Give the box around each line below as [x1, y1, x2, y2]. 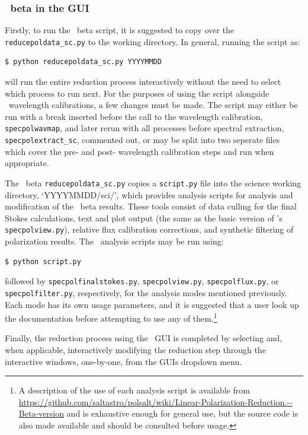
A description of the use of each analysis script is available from [18, 384, 251, 396]
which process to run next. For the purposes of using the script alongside [5, 87, 269, 99]
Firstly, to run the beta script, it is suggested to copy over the [5, 24, 234, 36]
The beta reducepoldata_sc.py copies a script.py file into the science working [5, 176, 301, 189]
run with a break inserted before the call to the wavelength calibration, [5, 110, 263, 122]
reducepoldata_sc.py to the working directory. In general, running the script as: [5, 35, 300, 47]
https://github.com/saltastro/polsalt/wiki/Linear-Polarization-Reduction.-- [18, 395, 293, 408]
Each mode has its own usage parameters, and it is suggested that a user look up [5, 298, 299, 310]
